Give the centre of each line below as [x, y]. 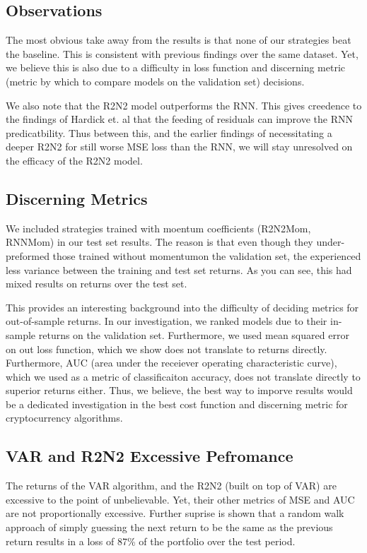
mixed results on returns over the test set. [97, 284]
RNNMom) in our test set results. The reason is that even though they [159, 242]
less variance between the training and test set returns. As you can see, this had [179, 269]
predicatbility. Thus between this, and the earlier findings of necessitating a [169, 132]
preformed [28, 255]
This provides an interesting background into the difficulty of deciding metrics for [182, 307]
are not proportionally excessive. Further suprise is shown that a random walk [175, 513]
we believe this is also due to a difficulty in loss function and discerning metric [176, 67]
